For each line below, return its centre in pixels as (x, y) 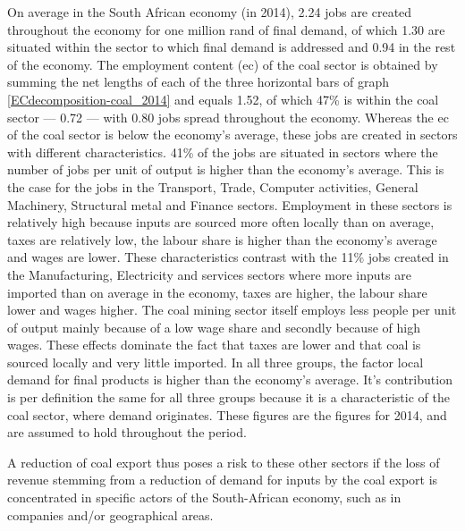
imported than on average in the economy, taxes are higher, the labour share (217, 292)
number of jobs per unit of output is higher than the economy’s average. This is (226, 169)
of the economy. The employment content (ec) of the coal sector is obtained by (223, 64)
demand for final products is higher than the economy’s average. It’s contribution (230, 379)
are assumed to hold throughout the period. (127, 432)
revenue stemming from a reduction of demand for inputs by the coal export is (223, 480)
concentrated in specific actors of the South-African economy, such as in (204, 497)
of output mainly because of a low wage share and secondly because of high (214, 327)
